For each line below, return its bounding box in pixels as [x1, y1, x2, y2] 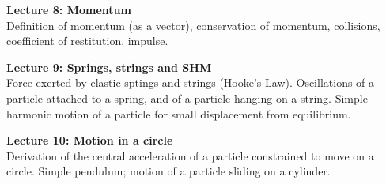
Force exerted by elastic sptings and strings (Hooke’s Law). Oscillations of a [6, 74, 375, 91]
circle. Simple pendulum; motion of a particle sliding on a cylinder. [6, 163, 331, 179]
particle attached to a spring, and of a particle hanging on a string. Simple [6, 89, 368, 106]
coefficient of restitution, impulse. [6, 32, 168, 49]
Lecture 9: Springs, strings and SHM [6, 58, 212, 75]
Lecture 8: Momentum [6, 2, 131, 17]
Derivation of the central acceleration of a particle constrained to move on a [6, 147, 374, 163]
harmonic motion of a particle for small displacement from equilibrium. [6, 105, 351, 122]
